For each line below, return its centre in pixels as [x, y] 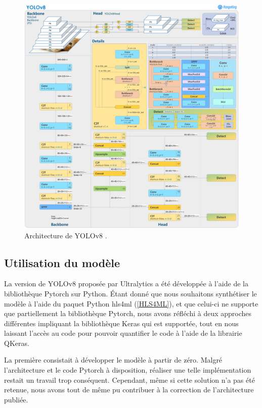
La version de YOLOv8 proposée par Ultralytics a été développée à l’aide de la [126, 284]
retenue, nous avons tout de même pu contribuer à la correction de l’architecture [129, 390]
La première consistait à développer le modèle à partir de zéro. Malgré [113, 360]
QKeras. [17, 343]
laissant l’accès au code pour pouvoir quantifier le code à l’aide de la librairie [123, 333]
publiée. [16, 399]
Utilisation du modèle [62, 262]
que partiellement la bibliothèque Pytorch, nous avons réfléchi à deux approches [128, 313]
